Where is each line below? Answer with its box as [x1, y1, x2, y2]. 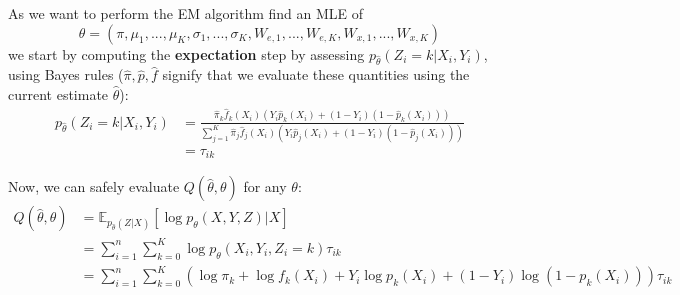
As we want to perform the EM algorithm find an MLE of [8, 3, 364, 23]
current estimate [8, 83, 109, 104]
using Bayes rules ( [8, 64, 124, 85]
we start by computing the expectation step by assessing [8, 43, 365, 64]
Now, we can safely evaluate [8, 176, 180, 197]
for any [243, 176, 287, 197]
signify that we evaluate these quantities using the [162, 64, 470, 85]
